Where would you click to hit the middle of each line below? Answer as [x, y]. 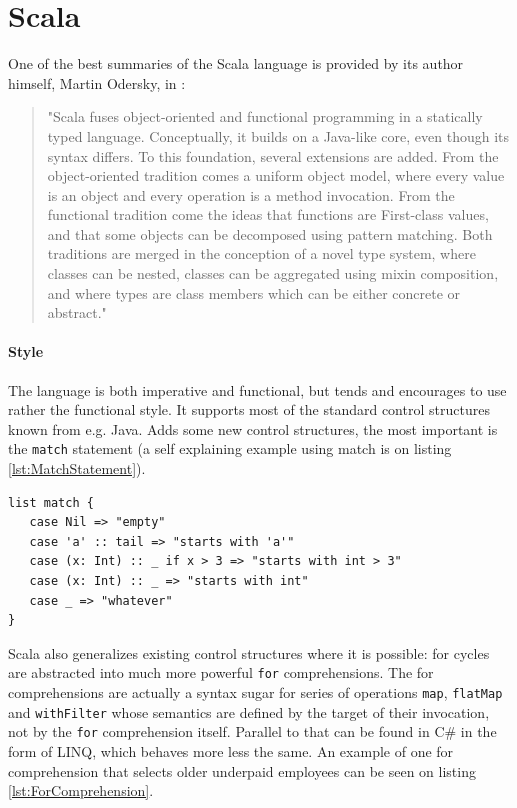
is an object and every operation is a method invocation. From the [251, 194]
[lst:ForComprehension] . [81, 790]
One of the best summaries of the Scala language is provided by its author [236, 63]
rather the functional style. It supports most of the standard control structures [249, 409]
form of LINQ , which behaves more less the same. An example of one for [231, 751]
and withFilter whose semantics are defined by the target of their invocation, [249, 711]
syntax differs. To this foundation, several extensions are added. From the [273, 155]
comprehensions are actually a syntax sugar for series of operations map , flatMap [255, 692]
